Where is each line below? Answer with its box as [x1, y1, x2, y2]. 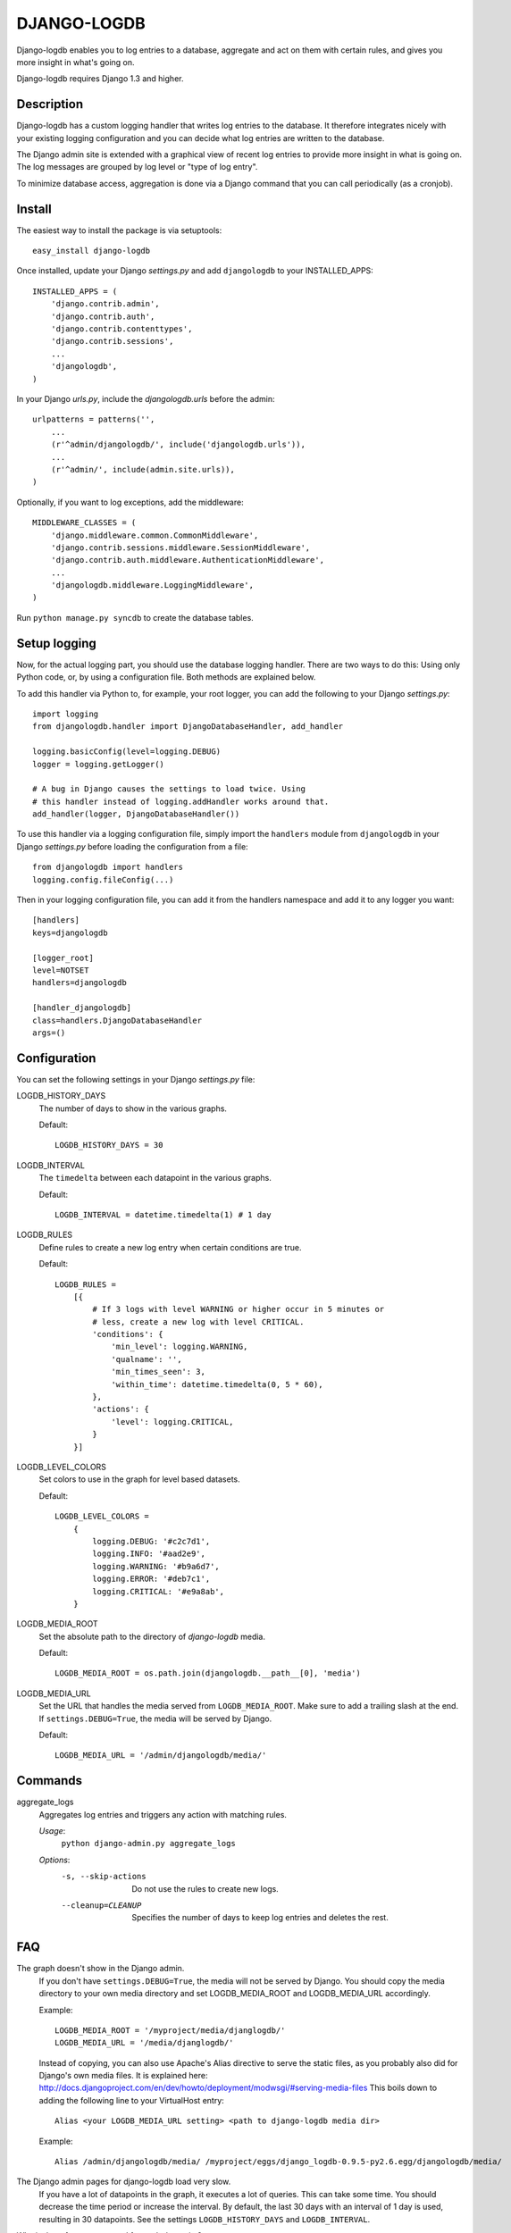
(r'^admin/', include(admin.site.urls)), [50, 464, 236, 474]
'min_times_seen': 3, [111, 1367, 205, 1377]
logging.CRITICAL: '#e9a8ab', [92, 1586, 225, 1596]
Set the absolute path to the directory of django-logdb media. [38, 1631, 266, 1642]
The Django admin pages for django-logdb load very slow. [16, 2176, 231, 2187]
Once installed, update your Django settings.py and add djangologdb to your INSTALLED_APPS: [16, 265, 374, 276]
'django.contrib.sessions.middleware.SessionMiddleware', [50, 542, 311, 553]
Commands [16, 1773, 83, 1788]
